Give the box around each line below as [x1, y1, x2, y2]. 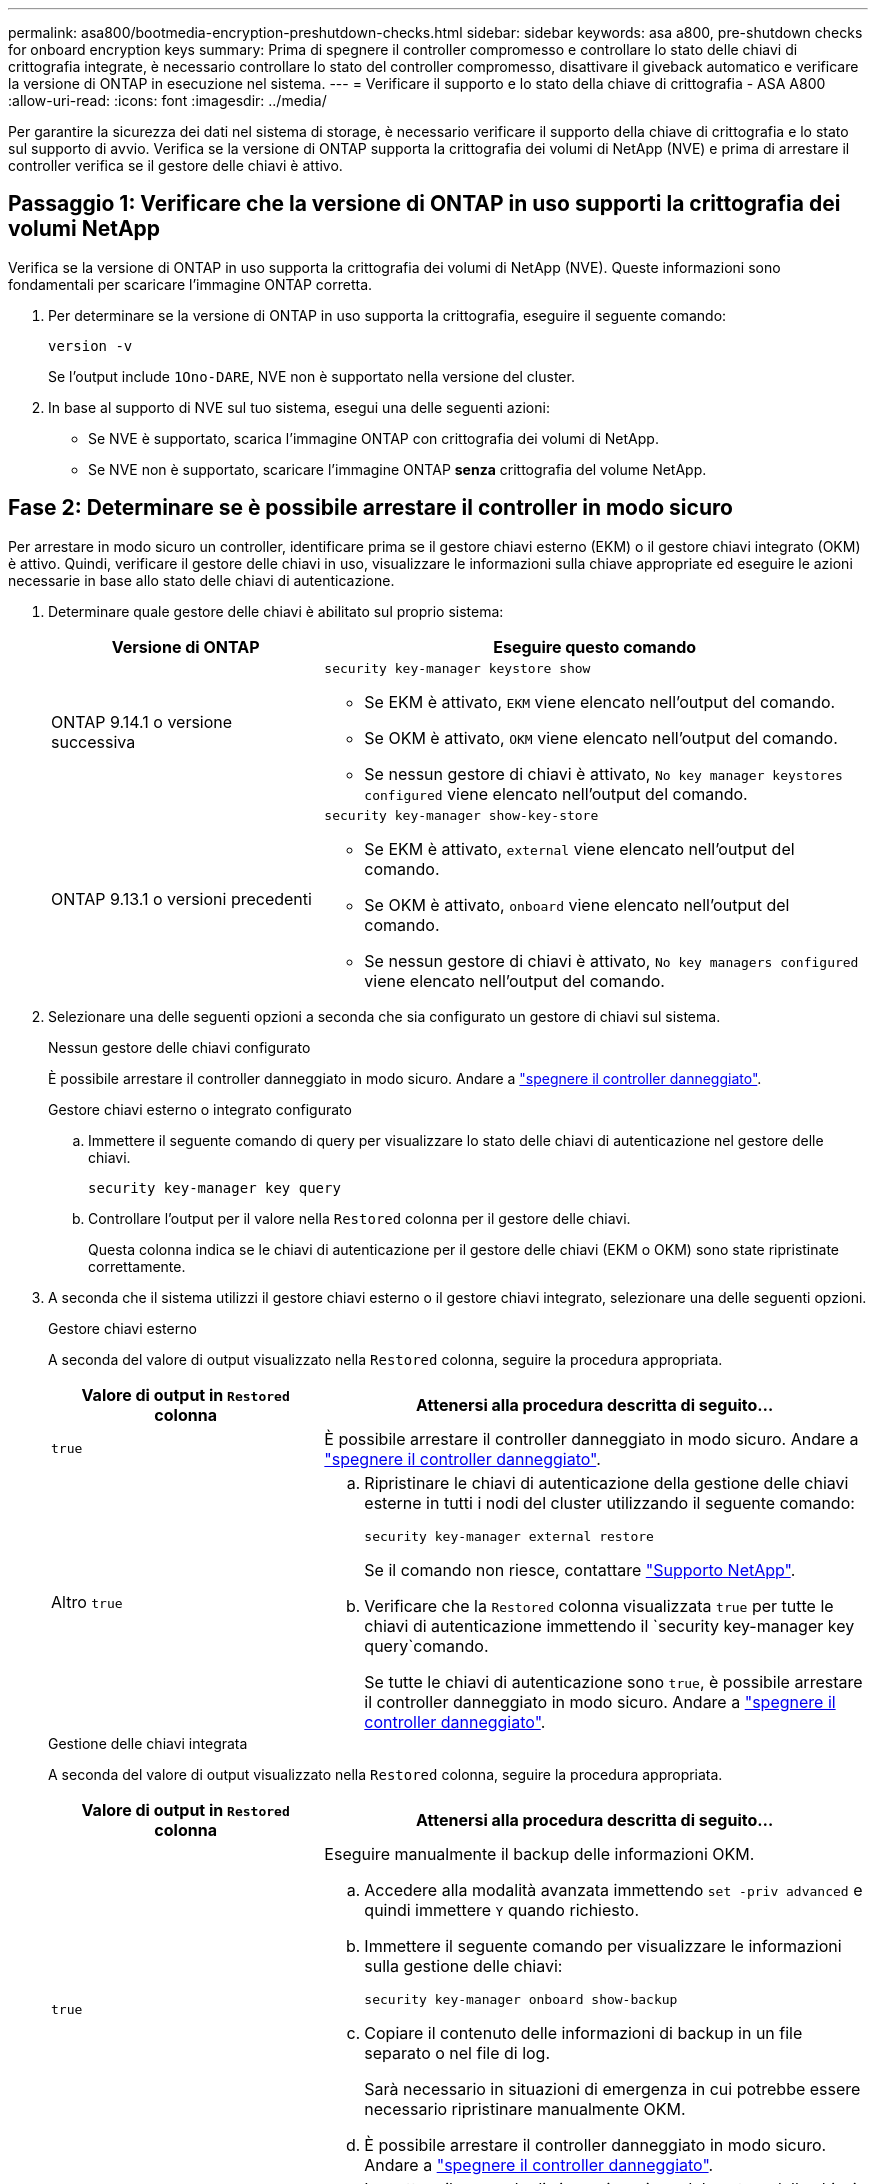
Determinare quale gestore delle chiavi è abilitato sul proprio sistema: [48, 602, 504, 620]
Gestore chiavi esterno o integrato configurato [48, 1100, 352, 1118]
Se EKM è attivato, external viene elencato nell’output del [364, 838, 795, 859]
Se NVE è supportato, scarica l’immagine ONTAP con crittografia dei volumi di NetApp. [88, 429, 659, 447]
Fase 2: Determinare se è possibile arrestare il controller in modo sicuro [8, 495, 733, 521]
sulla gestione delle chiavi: [364, 1955, 563, 1976]
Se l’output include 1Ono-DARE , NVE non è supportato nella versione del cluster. [48, 367, 575, 385]
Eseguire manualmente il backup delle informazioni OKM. [324, 1843, 755, 1864]
